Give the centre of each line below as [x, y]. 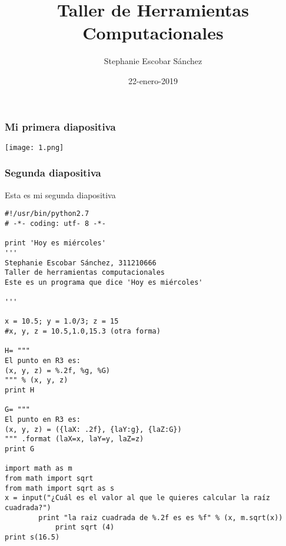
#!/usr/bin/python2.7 [47, 214]
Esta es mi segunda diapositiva [60, 194]
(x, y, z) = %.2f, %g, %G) [57, 370]
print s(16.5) [32, 537]
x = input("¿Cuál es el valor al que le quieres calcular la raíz [138, 498]
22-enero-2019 [153, 80]
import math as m [39, 469]
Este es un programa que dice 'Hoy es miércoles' [104, 282]
